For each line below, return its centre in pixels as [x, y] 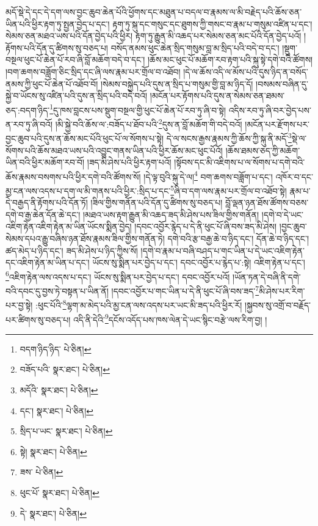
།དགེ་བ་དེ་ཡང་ [282, 214]
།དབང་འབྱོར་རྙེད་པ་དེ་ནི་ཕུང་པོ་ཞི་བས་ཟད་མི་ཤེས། [206, 226]
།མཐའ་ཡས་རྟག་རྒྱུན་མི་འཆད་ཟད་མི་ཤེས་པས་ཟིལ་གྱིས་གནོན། [171, 214]
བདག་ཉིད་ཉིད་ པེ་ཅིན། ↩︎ [56, 349]
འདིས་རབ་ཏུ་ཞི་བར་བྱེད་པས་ [270, 110]
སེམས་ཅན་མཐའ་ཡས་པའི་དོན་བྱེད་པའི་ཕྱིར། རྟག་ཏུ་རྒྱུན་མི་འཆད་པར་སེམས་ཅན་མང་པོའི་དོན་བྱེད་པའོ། [154, 36]
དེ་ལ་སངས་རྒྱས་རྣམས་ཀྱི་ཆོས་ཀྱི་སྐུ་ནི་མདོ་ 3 [229, 137]
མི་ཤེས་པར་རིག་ [282, 290]
